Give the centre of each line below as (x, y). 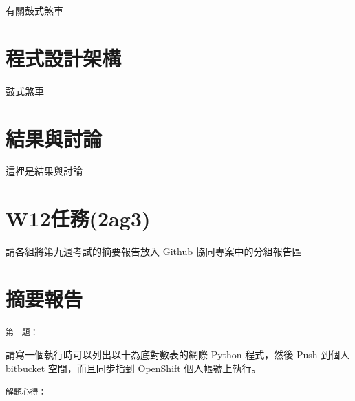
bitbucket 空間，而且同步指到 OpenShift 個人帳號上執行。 (133, 368)
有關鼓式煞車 (34, 10)
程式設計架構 (64, 57)
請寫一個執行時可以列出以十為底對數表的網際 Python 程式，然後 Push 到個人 (178, 355)
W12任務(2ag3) (78, 218)
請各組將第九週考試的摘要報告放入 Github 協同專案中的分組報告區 (154, 251)
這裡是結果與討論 (44, 171)
